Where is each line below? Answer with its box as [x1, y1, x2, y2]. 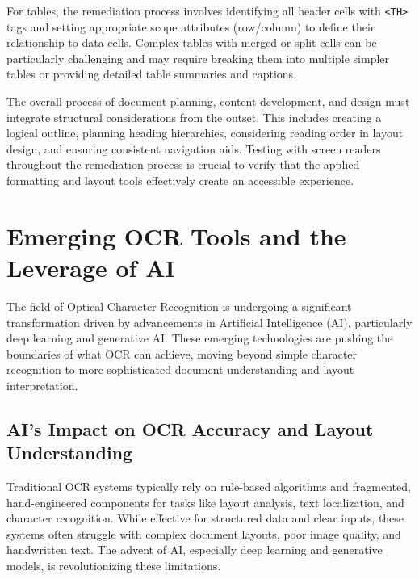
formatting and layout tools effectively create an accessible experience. [6, 172, 354, 188]
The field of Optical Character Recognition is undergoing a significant [6, 297, 352, 314]
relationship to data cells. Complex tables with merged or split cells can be [6, 34, 377, 51]
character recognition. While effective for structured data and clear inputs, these [6, 510, 404, 527]
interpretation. [6, 376, 78, 393]
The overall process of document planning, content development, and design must [6, 93, 410, 110]
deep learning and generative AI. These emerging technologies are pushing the [6, 329, 393, 346]
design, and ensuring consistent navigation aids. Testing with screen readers [6, 140, 381, 157]
